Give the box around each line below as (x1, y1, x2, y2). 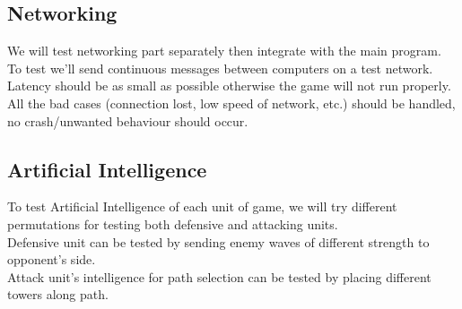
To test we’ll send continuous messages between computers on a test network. (7, 58, 433, 77)
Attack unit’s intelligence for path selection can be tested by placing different (7, 267, 431, 286)
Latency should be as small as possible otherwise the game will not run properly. (7, 76, 451, 95)
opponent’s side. (7, 250, 96, 269)
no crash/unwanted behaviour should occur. (7, 111, 248, 130)
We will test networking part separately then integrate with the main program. (7, 41, 441, 60)
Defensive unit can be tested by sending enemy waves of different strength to (7, 232, 430, 251)
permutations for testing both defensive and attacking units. (7, 214, 338, 233)
